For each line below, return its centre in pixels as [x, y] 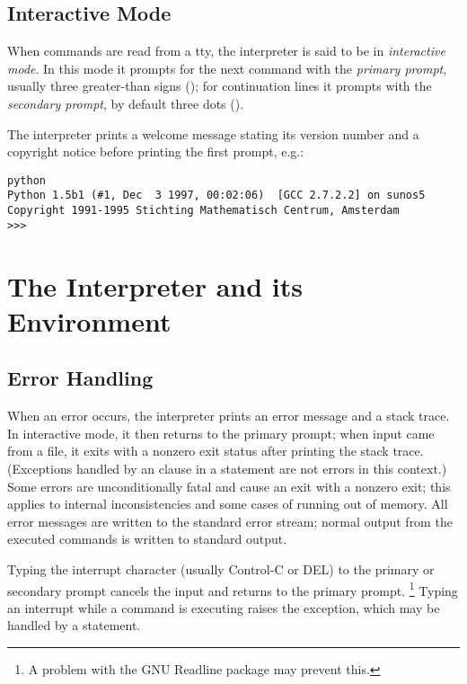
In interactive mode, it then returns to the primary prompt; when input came [221, 433]
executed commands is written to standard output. [147, 539]
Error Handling [80, 378]
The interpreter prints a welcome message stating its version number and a [213, 133]
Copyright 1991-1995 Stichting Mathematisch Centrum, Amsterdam [203, 211]
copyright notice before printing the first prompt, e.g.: [156, 151]
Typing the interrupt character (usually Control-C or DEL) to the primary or [221, 569]
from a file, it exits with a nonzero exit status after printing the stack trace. [216, 451]
